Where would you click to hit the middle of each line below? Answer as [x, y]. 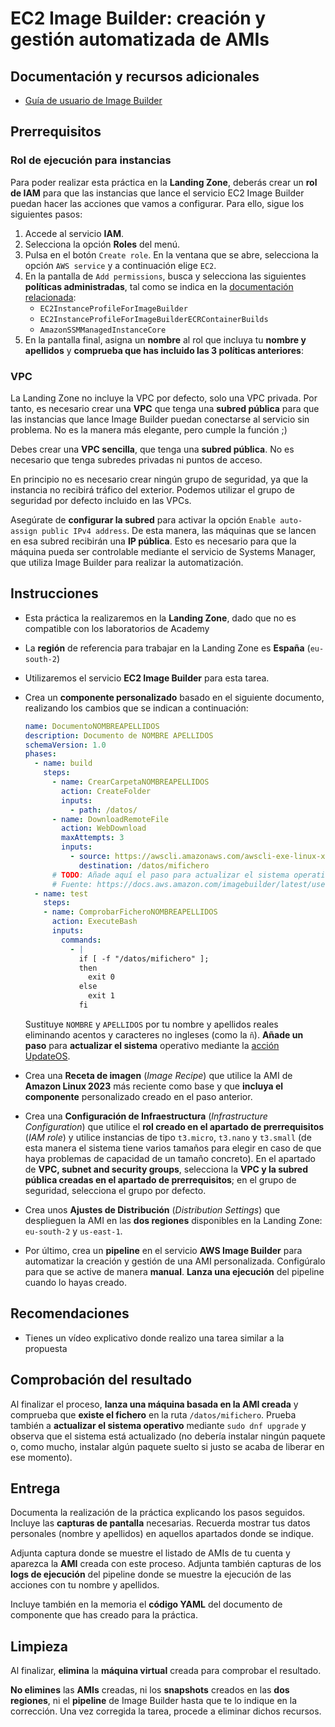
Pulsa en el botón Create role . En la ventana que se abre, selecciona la [171, 254]
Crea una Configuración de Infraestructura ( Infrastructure [146, 1116]
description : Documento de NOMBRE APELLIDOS [119, 735]
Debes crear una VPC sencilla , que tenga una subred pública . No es [152, 449]
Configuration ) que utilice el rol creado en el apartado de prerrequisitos [174, 1126]
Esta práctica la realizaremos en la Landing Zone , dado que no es [160, 618]
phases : [40, 754]
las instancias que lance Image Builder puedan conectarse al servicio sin [160, 419]
